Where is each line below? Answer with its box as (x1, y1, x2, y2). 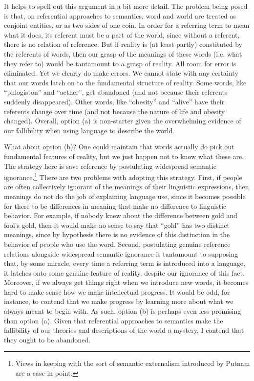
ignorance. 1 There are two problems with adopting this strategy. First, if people (4, 171, 242, 182)
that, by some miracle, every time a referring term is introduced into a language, (4, 258, 245, 268)
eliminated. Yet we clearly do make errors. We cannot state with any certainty (4, 68, 238, 78)
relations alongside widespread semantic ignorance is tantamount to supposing (4, 248, 238, 259)
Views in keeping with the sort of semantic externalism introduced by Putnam (15, 358, 250, 368)
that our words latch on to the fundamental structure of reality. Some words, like (4, 77, 247, 87)
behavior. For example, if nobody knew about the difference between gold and (4, 210, 237, 221)
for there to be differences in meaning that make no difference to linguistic (4, 201, 227, 211)
